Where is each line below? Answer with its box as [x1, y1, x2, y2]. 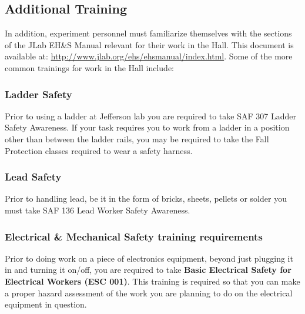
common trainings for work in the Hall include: [5, 61, 174, 74]
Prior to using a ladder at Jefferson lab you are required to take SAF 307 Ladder [5, 109, 296, 122]
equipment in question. [5, 298, 87, 310]
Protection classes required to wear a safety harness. [5, 144, 193, 156]
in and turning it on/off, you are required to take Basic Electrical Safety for [5, 263, 291, 276]
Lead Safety [5, 169, 62, 184]
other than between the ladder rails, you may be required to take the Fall [5, 132, 269, 145]
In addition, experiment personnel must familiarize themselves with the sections [5, 27, 292, 39]
